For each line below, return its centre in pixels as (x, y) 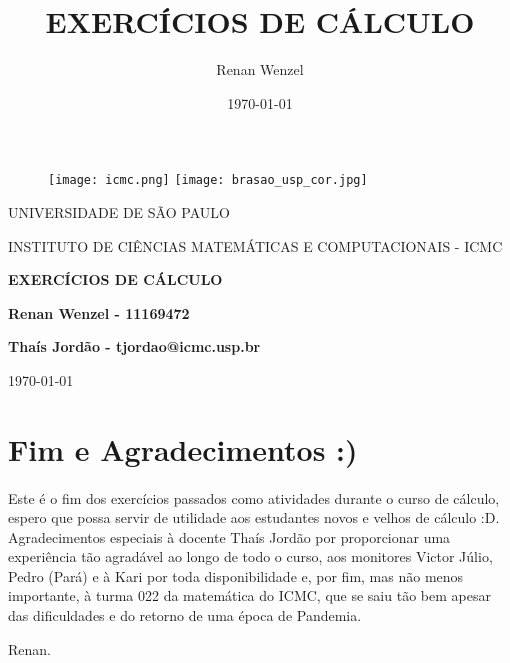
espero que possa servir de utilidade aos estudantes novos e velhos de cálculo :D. (254, 517)
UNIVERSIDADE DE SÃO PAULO (119, 211)
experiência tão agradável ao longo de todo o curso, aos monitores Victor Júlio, (250, 556)
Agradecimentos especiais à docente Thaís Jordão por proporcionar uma (229, 536)
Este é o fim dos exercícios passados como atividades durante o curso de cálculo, (254, 497)
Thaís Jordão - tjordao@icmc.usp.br (134, 346)
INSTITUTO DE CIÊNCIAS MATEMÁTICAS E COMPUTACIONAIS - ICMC (255, 245)
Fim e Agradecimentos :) (183, 448)
